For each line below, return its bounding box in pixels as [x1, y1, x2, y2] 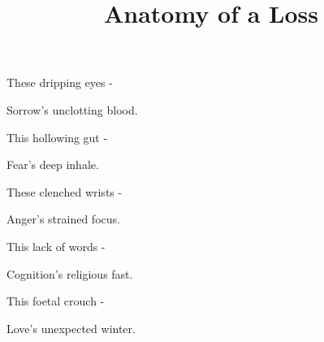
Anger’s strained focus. [6, 210, 120, 227]
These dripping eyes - [6, 74, 113, 91]
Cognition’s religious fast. [6, 265, 133, 282]
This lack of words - [6, 237, 106, 254]
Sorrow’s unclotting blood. [6, 101, 138, 118]
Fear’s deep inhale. [6, 156, 99, 173]
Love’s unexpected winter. [6, 319, 136, 336]
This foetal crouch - [6, 292, 105, 310]
